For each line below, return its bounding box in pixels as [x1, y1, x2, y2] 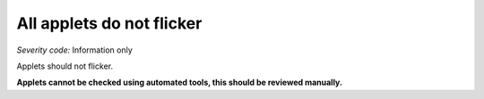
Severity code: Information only [16, 45, 134, 55]
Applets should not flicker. [16, 61, 114, 71]
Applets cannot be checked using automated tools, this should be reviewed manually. [16, 77, 342, 88]
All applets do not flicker [16, 13, 203, 33]
